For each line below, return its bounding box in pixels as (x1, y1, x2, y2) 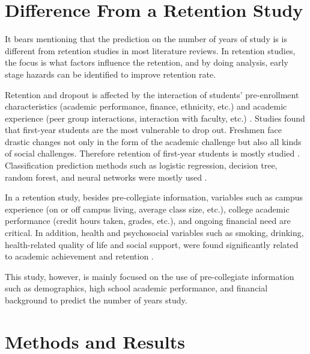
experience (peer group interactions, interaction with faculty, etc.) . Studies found (5, 111, 305, 124)
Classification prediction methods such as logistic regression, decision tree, (5, 159, 278, 172)
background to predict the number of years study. (5, 294, 187, 306)
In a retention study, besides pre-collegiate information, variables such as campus (5, 191, 303, 203)
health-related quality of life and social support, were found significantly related (5, 238, 299, 250)
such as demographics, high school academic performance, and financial (5, 282, 268, 294)
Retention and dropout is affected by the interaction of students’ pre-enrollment (5, 88, 299, 101)
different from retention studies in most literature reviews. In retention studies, (5, 44, 296, 57)
